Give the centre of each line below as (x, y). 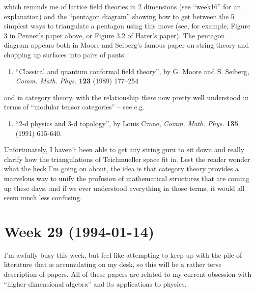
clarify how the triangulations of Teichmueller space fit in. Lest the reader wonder (127, 159)
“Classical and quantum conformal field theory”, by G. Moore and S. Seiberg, (132, 71)
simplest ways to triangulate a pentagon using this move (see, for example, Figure (127, 26)
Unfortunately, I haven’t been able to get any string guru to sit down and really (124, 149)
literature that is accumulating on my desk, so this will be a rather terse (113, 264)
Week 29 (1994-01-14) (79, 231)
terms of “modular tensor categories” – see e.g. (74, 107)
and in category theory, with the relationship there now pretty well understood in (127, 97)
